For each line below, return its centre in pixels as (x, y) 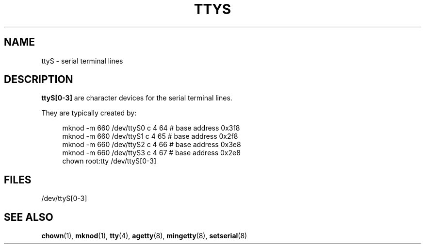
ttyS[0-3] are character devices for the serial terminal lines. (137, 98)
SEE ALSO (29, 217)
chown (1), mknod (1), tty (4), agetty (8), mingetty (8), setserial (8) (144, 236)
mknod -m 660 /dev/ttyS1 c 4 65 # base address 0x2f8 (150, 136)
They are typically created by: (89, 113)
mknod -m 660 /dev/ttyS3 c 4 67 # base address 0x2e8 (151, 153)
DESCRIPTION (39, 80)
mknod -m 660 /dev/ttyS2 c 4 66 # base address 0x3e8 (152, 145)
